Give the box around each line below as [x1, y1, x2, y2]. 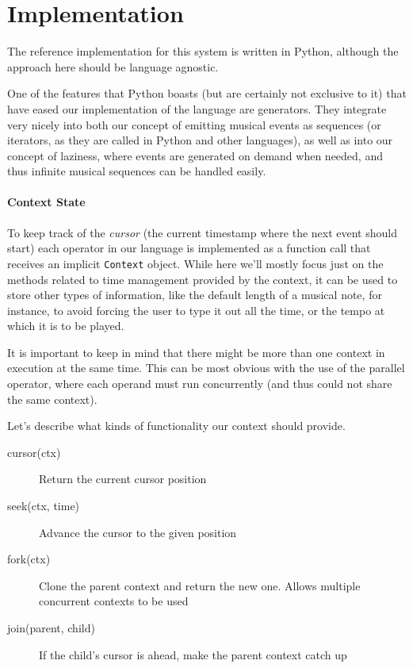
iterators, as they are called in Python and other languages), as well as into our [7, 132, 393, 148]
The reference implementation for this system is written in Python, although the [7, 43, 399, 60]
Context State [7, 194, 86, 210]
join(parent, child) [7, 620, 95, 636]
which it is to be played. [7, 317, 124, 334]
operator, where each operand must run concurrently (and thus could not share [7, 375, 392, 392]
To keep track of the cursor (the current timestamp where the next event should [7, 224, 397, 240]
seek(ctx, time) [7, 497, 80, 514]
